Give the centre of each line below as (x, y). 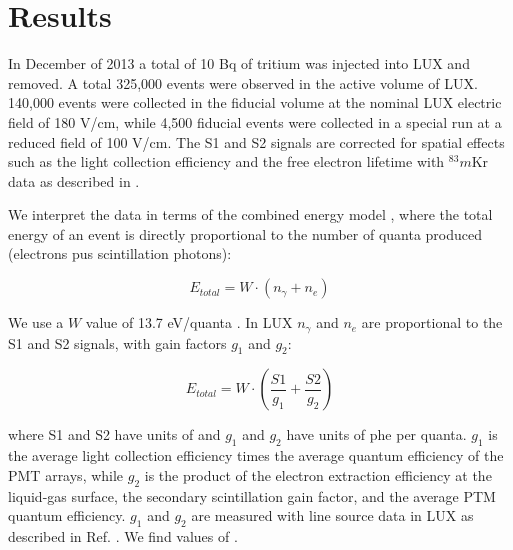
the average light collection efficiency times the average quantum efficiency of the (256, 455)
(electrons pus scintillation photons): (120, 253)
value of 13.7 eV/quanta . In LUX (189, 322)
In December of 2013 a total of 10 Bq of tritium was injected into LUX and (239, 63)
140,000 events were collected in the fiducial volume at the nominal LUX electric (255, 102)
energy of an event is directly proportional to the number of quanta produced (245, 233)
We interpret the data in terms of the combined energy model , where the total (250, 214)
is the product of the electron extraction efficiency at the (318, 474)
